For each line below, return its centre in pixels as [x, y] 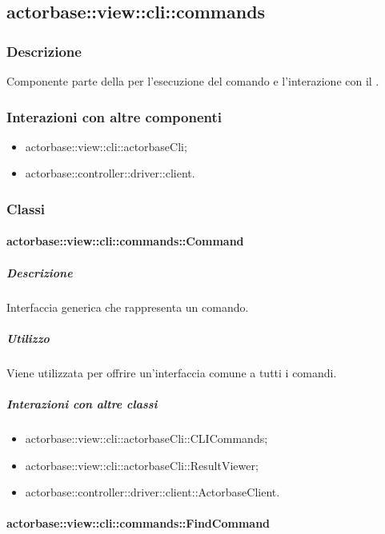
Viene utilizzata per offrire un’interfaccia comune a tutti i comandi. [172, 372]
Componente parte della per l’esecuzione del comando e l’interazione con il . [193, 81]
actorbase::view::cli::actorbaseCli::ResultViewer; [142, 465]
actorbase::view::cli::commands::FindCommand [138, 523]
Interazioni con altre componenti [114, 116]
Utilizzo [28, 338]
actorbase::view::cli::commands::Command [125, 241]
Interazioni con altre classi [82, 403]
